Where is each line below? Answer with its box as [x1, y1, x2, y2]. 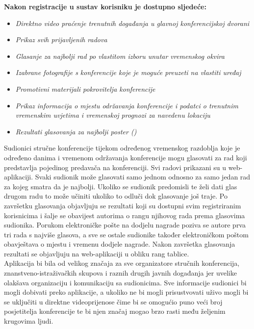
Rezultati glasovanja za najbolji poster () [15, 126, 137, 136]
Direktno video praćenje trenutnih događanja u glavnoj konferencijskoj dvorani [15, 18, 250, 28]
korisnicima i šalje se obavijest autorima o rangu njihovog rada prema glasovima [4, 210, 245, 220]
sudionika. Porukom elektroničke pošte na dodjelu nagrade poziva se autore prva [4, 220, 246, 230]
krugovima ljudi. [4, 316, 53, 326]
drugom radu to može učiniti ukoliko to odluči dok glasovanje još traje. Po [4, 191, 228, 201]
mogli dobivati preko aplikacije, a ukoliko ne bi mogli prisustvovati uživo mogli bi [4, 287, 249, 297]
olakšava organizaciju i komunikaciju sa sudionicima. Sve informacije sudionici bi [4, 277, 247, 287]
